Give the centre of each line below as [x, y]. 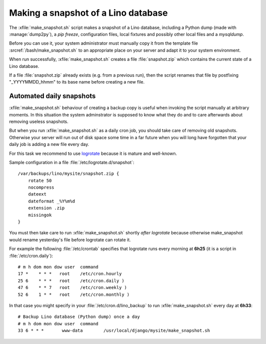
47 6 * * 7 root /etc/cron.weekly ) [73, 288]
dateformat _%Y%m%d [51, 201]
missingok [40, 215]
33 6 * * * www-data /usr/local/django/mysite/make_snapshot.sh [114, 331]
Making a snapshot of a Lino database [88, 13]
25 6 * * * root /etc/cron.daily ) [71, 281]
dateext [37, 194]
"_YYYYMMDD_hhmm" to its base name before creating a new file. [77, 82]
